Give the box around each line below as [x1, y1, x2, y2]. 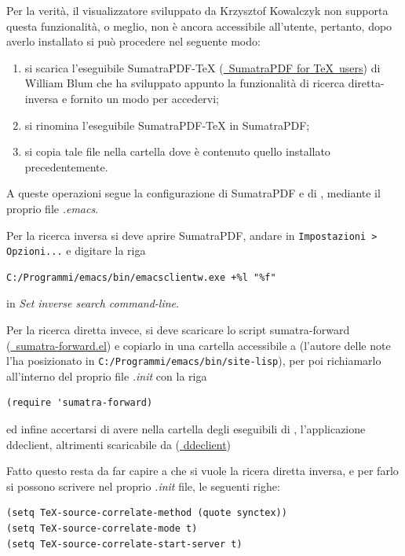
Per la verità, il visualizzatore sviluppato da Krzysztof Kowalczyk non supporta [6, 2, 389, 18]
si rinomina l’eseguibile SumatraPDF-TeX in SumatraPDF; [24, 116, 310, 133]
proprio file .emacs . [6, 200, 99, 216]
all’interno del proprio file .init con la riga [6, 367, 207, 384]
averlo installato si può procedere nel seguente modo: [6, 33, 261, 50]
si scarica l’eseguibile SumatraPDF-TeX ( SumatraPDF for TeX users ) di [24, 59, 381, 75]
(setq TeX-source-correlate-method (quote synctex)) [6, 507, 287, 519]
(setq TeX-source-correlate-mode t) [6, 523, 198, 535]
